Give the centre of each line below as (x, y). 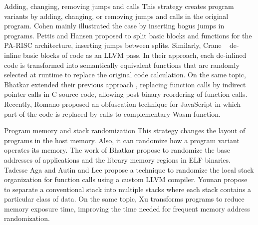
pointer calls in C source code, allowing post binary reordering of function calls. (126, 94)
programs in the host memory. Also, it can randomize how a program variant (122, 140)
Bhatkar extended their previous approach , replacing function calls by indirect (125, 84)
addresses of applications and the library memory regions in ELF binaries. (117, 159)
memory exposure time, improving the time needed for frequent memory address (127, 208)
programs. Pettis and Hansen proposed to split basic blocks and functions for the (128, 35)
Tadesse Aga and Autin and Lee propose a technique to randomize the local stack (129, 169)
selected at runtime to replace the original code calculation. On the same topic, (125, 75)
